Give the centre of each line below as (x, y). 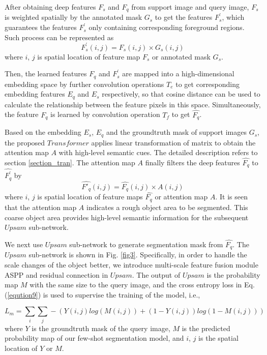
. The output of (156, 274)
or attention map (181, 197)
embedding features (35, 94)
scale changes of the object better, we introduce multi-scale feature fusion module (131, 264)
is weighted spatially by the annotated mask (73, 17)
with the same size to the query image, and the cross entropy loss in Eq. (142, 285)
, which (233, 17)
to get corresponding (208, 84)
